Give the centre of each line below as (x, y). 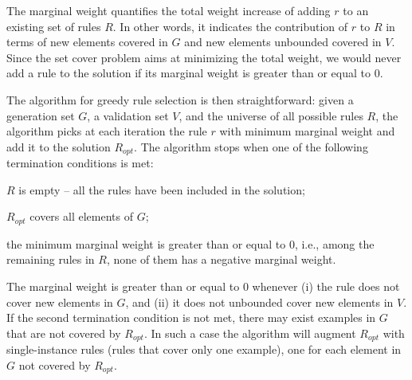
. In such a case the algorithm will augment (250, 333)
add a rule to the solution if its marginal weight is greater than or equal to (188, 73)
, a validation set (128, 115)
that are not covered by (64, 333)
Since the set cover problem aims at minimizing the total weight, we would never (204, 57)
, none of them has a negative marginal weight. (221, 259)
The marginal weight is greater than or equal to (123, 286)
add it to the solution (59, 146)
